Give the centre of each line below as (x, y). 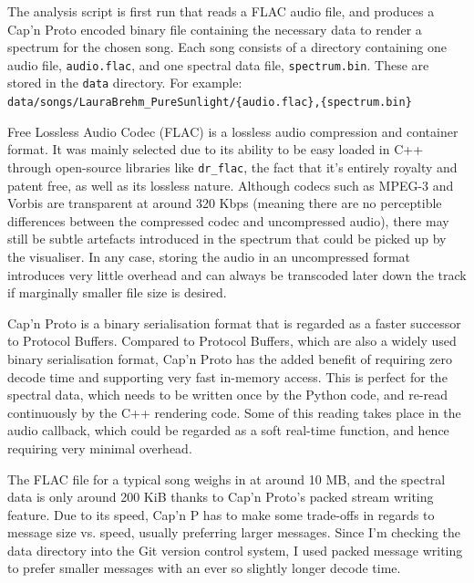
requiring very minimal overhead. (100, 448)
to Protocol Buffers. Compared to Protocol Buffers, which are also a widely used (232, 341)
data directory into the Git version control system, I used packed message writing (235, 550)
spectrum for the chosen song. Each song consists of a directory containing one (227, 47)
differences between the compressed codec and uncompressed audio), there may (228, 220)
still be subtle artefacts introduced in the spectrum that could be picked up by (227, 239)
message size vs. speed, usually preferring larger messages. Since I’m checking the (234, 532)
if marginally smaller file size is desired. (117, 292)
